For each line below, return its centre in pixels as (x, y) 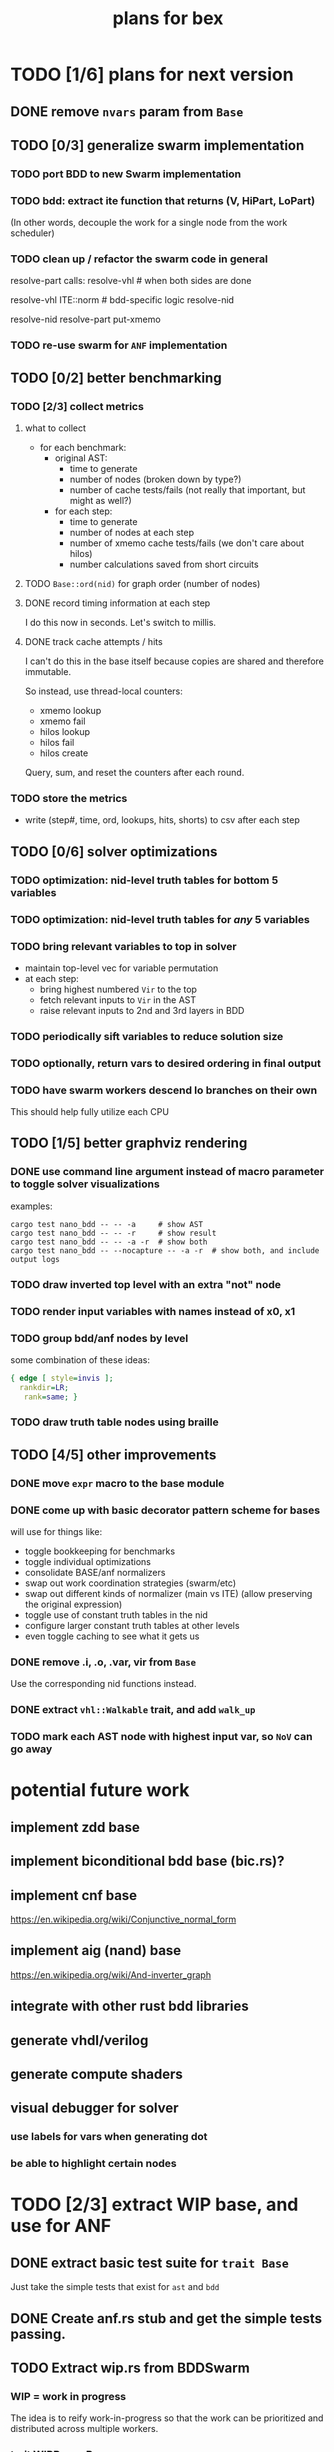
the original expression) (73, 1604)
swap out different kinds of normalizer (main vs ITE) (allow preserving (168, 1594)
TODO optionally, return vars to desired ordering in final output (166, 1063)
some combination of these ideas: (80, 1359)
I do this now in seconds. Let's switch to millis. (120, 623)
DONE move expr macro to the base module (117, 1483)
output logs (35, 1259)
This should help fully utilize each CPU (90, 1112)
